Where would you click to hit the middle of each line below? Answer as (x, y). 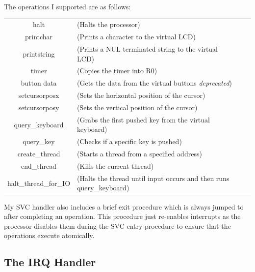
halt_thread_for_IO (39, 183)
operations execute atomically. (49, 235)
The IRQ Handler (50, 262)
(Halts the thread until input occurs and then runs (153, 178)
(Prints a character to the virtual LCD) (136, 37)
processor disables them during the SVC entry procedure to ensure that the (117, 226)
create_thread (39, 154)
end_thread (39, 166)
